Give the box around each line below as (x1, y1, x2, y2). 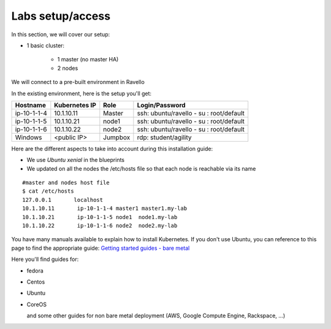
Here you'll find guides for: (11, 255, 79, 263)
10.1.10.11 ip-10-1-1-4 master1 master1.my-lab (22, 205, 187, 212)
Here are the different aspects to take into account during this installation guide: (11, 145, 213, 152)
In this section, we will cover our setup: (11, 31, 110, 38)
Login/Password (137, 101, 186, 109)
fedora (26, 267, 44, 274)
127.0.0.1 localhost (22, 196, 104, 203)
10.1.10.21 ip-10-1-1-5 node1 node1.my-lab (22, 214, 178, 220)
